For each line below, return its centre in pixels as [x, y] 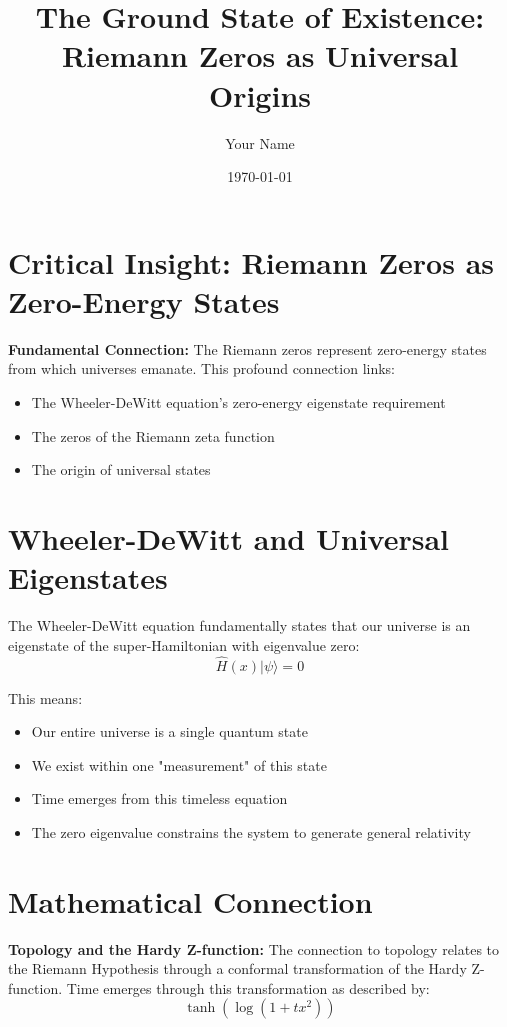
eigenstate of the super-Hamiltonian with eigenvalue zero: [184, 644]
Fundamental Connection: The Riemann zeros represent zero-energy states [247, 348]
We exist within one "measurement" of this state [179, 764]
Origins [260, 94]
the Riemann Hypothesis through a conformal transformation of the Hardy [237, 968]
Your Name [260, 142]
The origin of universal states [121, 469]
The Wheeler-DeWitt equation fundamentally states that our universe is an [239, 625]
